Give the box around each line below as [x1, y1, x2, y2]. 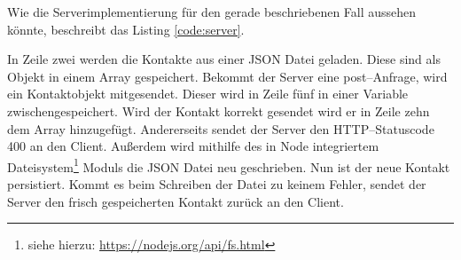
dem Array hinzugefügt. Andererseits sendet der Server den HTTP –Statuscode [7, 119, 434, 138]
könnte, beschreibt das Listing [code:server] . [7, 20, 245, 38]
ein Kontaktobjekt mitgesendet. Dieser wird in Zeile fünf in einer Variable [7, 84, 409, 103]
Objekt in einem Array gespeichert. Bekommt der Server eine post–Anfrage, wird [7, 67, 448, 85]
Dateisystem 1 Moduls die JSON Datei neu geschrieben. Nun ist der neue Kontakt [7, 154, 450, 176]
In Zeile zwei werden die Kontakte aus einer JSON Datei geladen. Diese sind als [7, 50, 441, 68]
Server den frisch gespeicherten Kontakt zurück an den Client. [7, 192, 344, 210]
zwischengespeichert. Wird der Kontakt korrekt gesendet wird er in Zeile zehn [7, 101, 430, 120]
